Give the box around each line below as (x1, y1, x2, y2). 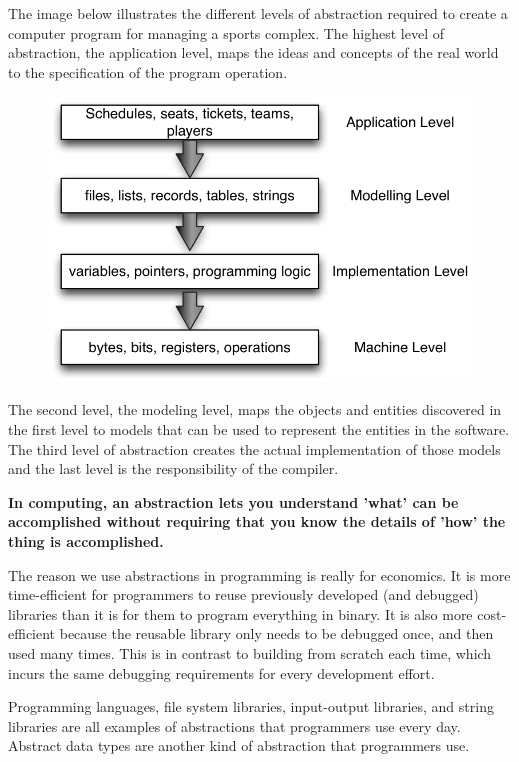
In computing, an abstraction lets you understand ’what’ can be (8, 491, 459, 512)
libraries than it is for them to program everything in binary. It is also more (8, 603, 473, 624)
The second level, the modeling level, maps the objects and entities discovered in (8, 399, 502, 420)
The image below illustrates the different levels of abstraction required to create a (8, 3, 508, 23)
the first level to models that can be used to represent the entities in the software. (8, 419, 510, 440)
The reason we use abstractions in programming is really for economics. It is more (8, 564, 511, 585)
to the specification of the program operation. (8, 61, 288, 82)
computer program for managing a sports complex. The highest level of (8, 22, 444, 43)
